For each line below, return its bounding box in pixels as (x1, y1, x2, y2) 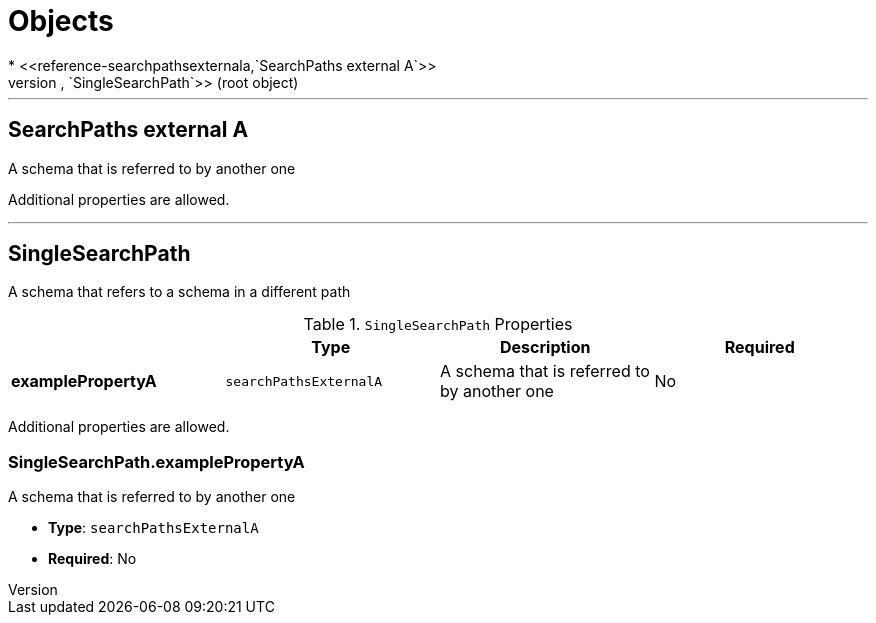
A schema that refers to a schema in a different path (8, 283, 351, 301)
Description (500, 337, 591, 358)
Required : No (48, 550, 137, 568)
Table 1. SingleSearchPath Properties (303, 314, 573, 335)
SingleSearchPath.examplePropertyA (8, 451, 305, 472)
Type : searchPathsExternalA (48, 519, 259, 537)
